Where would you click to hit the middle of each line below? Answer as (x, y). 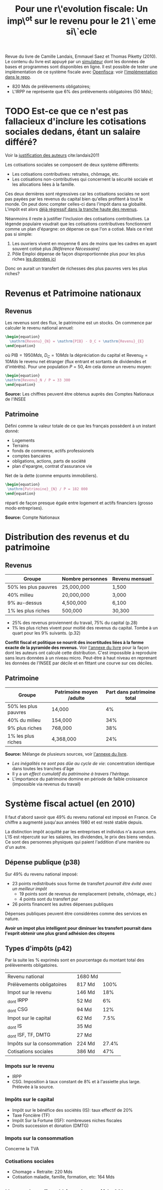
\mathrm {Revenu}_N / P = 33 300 (38, 380)
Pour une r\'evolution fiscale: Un (81, 9)
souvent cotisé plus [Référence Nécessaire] (56, 249)
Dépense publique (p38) (43, 862)
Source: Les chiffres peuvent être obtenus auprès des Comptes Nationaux (80, 394)
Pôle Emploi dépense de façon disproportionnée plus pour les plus (79, 254)
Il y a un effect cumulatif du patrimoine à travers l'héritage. (71, 774)
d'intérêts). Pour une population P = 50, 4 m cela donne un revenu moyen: (78, 366)
